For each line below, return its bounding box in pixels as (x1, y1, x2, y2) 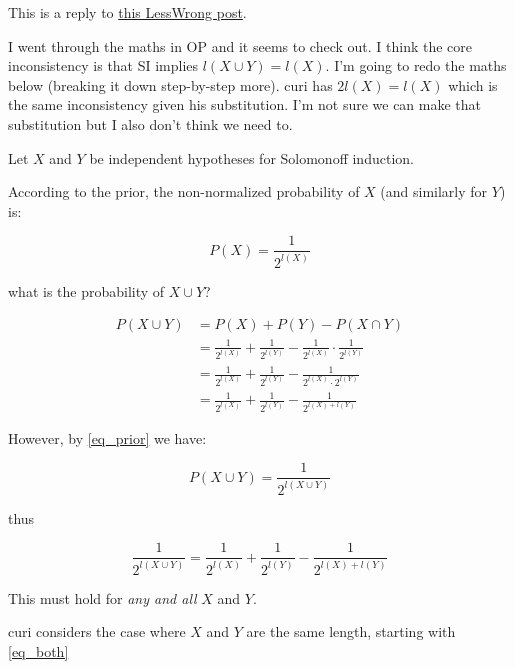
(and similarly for (380, 181, 488, 202)
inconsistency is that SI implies (8, 55, 199, 76)
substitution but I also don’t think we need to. (8, 113, 293, 134)
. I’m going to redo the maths (325, 55, 507, 76)
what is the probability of (8, 280, 165, 301)
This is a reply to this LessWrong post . (8, 2, 247, 22)
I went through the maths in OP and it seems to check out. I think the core (8, 35, 473, 56)
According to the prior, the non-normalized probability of (8, 181, 360, 202)
